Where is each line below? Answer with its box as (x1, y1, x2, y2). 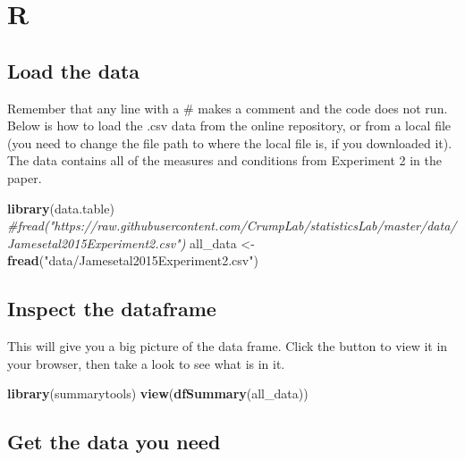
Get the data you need (7, 428, 221, 456)
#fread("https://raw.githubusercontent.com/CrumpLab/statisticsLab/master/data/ (7, 216, 457, 235)
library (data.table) (7, 198, 114, 217)
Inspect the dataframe (7, 295, 216, 322)
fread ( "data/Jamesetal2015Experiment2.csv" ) (7, 251, 258, 270)
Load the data (7, 56, 140, 84)
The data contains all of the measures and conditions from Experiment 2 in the (7, 151, 442, 170)
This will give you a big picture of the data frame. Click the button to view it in (7, 337, 448, 355)
